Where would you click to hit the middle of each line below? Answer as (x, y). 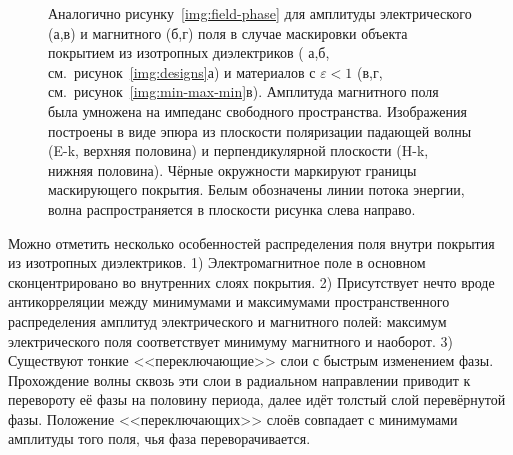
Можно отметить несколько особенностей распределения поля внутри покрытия (251, 242)
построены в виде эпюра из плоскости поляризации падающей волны (260, 130)
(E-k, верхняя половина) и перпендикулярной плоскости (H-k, (238, 150)
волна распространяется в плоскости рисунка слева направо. (232, 208)
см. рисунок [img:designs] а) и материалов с (182, 71)
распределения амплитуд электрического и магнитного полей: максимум (227, 320)
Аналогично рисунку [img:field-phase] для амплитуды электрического (260, 13)
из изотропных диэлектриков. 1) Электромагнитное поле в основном (217, 262)
